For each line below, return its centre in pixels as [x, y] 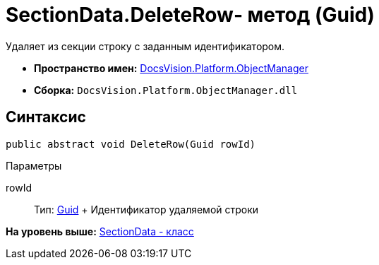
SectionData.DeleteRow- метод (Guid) [190, 15]
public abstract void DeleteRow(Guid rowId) [131, 144]
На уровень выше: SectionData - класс [100, 231]
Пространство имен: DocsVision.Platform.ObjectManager [171, 68]
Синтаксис [46, 117]
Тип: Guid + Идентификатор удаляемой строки [146, 209]
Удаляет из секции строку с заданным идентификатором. [145, 46]
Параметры [34, 165]
